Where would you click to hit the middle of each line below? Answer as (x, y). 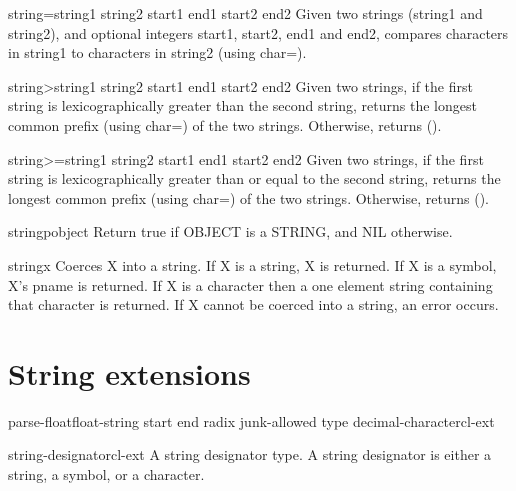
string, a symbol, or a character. (106, 474)
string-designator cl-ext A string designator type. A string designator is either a (250, 454)
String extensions (129, 372)
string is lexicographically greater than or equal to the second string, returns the (254, 178)
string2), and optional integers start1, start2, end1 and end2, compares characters (258, 32)
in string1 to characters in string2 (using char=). (157, 52)
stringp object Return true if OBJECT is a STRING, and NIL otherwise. (230, 231)
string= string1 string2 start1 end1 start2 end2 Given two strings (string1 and (245, 13)
